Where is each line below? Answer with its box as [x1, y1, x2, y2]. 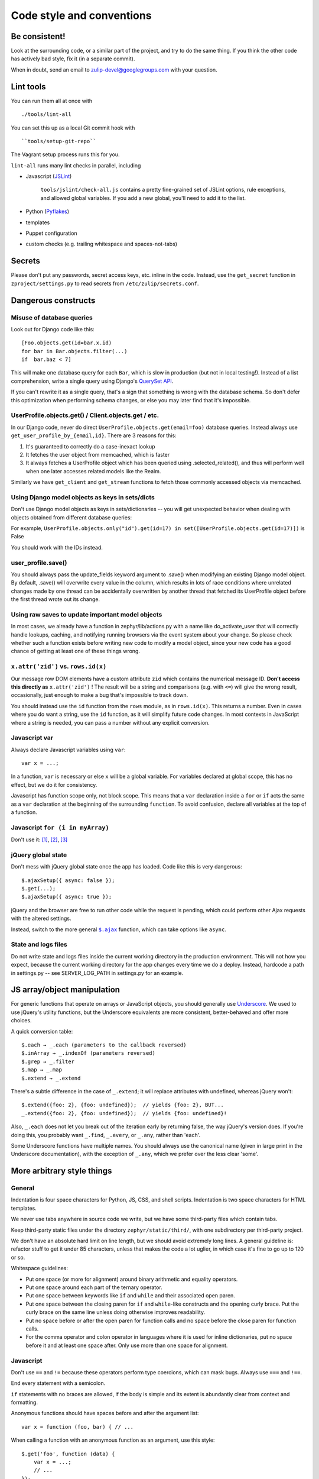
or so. [11, 1254, 25, 1261]
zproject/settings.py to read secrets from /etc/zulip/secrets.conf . [11, 280, 199, 287]
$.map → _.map [21, 1067, 62, 1073]
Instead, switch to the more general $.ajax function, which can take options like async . [11, 926, 227, 933]
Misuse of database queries [11, 314, 93, 322]
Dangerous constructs [11, 295, 96, 305]
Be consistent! [11, 31, 66, 41]
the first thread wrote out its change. [11, 596, 100, 603]
